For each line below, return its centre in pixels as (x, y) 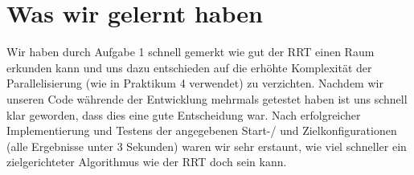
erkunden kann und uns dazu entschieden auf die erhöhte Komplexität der (189, 67)
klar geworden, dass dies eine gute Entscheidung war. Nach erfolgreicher (184, 114)
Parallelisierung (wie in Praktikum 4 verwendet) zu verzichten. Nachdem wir (195, 83)
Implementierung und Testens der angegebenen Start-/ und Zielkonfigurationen (202, 130)
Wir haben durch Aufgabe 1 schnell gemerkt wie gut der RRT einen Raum (191, 52)
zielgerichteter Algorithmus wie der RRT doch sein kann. (147, 162)
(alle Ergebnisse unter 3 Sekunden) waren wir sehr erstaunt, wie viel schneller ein (207, 146)
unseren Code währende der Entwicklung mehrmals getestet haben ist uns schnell (207, 98)
